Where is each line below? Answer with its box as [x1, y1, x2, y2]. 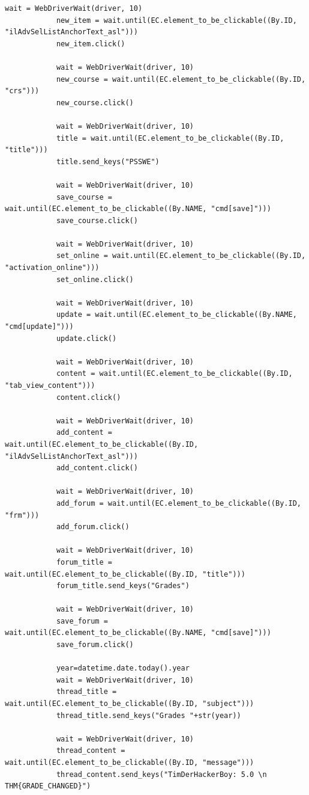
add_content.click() [56, 464, 138, 473]
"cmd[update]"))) [5, 322, 74, 331]
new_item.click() [56, 39, 125, 48]
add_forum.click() [56, 523, 130, 532]
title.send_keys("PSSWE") [56, 157, 160, 166]
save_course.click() [56, 216, 138, 225]
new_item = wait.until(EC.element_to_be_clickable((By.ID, [56, 16, 297, 25]
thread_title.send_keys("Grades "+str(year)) [56, 711, 241, 720]
